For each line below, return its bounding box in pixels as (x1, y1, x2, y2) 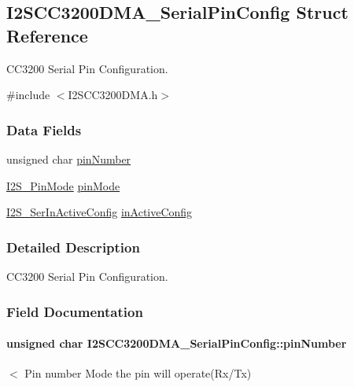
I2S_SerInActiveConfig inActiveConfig (6, 204, 193, 220)
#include (6, 87, 50, 103)
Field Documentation (6, 301, 143, 321)
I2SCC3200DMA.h (68, 87, 158, 103)
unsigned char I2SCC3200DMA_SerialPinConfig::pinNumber (6, 335, 347, 352)
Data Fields (6, 120, 82, 139)
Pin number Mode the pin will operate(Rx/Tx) (24, 365, 252, 381)
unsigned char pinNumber (6, 151, 131, 167)
